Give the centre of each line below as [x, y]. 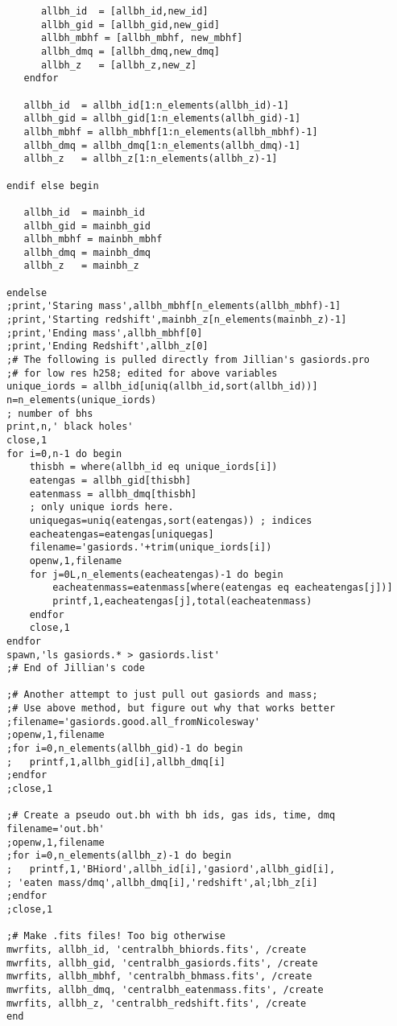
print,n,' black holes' [70, 427]
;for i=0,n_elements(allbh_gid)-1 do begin [125, 749]
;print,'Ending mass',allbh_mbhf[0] [105, 333]
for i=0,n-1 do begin [64, 453]
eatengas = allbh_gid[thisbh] [110, 480]
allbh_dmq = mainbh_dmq [87, 252]
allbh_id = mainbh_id [84, 212]
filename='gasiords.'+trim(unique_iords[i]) [151, 548]
